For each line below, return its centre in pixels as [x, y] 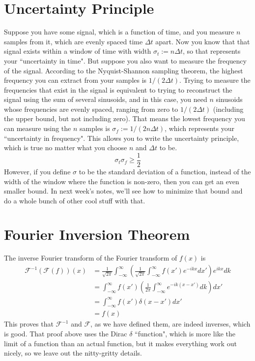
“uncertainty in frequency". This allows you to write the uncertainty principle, [122, 138]
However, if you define [37, 171]
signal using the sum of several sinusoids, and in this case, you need [106, 99]
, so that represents [212, 51]
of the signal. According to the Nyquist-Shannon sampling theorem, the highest [124, 70]
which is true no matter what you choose [66, 148]
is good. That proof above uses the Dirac [66, 334]
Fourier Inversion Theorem [97, 234]
